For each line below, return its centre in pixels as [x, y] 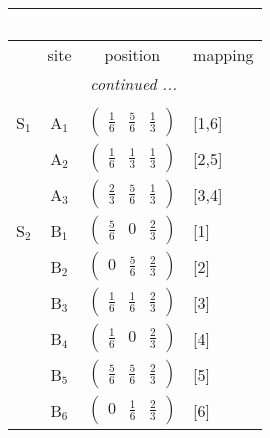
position [132, 54]
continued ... [134, 83]
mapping [223, 54]
